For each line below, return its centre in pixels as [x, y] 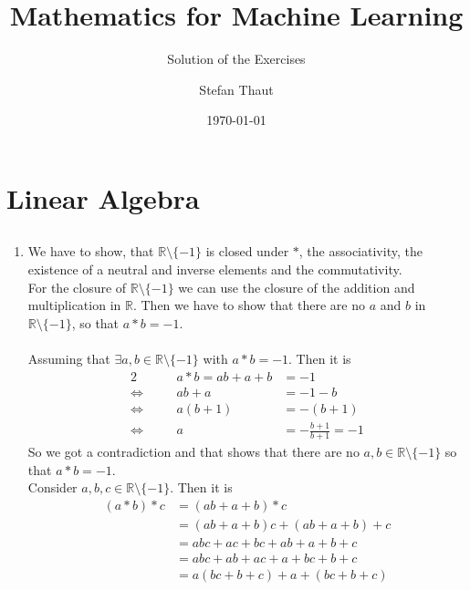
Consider [52, 487]
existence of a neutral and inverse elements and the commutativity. [215, 269]
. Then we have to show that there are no [249, 305]
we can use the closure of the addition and [297, 287]
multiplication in [74, 305]
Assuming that [69, 359]
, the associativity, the [360, 251]
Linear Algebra [103, 197]
